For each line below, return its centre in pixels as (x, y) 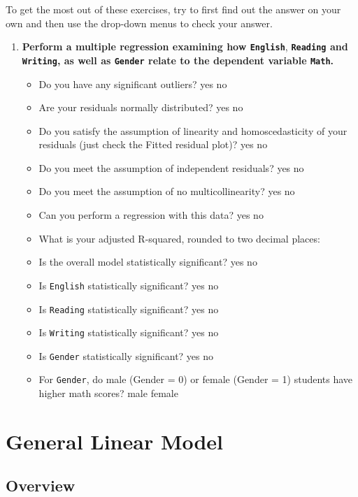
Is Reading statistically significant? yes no (129, 309)
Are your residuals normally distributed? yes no (141, 107)
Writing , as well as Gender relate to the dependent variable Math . (178, 60)
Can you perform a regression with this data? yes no (151, 215)
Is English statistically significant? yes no (129, 285)
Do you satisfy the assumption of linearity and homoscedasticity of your (193, 130)
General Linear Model (115, 441)
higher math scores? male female (108, 393)
